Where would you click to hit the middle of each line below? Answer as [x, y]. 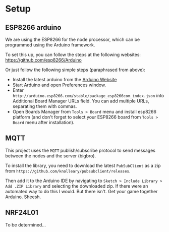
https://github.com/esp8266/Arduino [43, 60]
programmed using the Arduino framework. [50, 45]
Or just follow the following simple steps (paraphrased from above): [75, 70]
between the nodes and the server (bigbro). [51, 156]
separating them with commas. [45, 106]
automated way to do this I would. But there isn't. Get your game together [81, 191]
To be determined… [26, 224]
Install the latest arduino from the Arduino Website [65, 79]
